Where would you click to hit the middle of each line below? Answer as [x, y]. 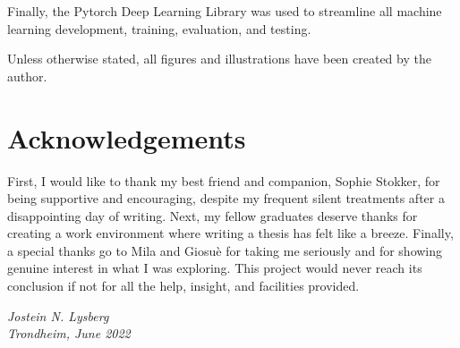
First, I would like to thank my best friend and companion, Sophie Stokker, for [224, 180]
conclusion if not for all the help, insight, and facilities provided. [183, 286]
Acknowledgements [127, 137]
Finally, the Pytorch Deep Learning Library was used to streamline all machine [225, 11]
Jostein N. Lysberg [58, 315]
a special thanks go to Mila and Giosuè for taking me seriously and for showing [225, 250]
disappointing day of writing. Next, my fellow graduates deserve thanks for [213, 215]
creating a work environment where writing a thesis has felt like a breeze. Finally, [230, 233]
